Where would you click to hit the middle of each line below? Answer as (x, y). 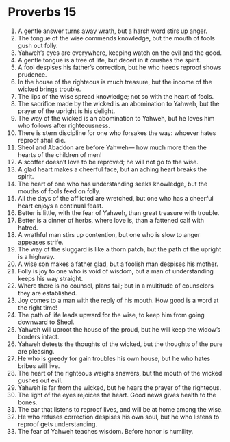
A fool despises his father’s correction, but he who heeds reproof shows (119, 67)
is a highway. (36, 256)
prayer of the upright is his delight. (66, 111)
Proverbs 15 (42, 12)
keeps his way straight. (50, 278)
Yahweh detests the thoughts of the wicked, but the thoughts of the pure (120, 344)
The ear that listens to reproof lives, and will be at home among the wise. (120, 409)
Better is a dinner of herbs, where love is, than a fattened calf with (111, 220)
